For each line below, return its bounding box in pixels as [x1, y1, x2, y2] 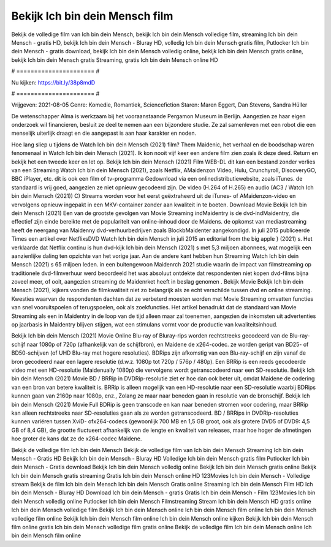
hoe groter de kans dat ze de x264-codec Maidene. [11, 435, 142, 442]
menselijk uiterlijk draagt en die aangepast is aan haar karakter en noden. [11, 129, 197, 137]
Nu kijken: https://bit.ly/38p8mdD [11, 78, 96, 86]
